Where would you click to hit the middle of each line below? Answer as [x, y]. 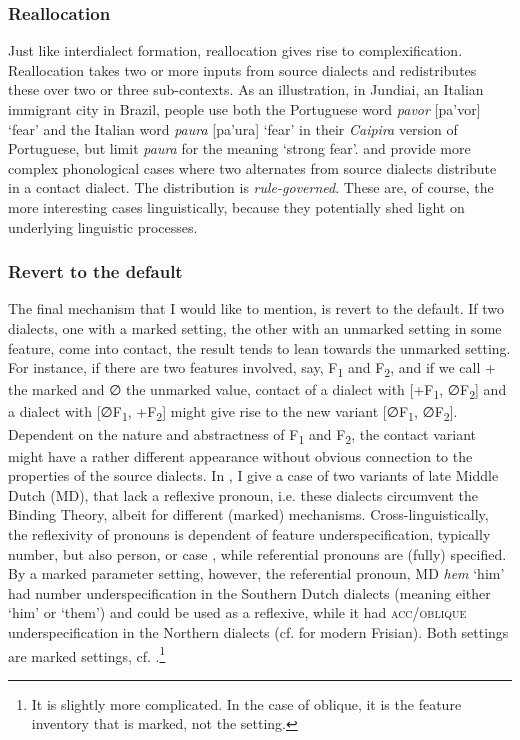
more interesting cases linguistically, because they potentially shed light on [236, 206]
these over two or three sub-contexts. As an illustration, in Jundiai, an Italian [246, 89]
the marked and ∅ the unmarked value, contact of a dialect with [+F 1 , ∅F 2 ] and [257, 391]
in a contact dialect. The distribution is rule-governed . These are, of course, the [251, 187]
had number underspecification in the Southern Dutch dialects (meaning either [249, 592]
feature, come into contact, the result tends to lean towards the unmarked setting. [259, 347]
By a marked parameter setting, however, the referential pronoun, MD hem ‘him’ [256, 573]
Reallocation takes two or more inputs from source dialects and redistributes [242, 69]
